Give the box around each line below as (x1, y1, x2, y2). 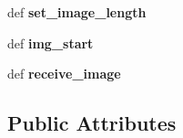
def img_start (7, 33, 94, 52)
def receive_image (7, 64, 121, 83)
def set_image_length (7, 3, 147, 21)
